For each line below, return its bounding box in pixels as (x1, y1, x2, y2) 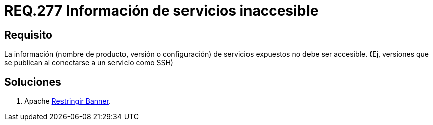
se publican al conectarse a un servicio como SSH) (4, 58, 173, 67)
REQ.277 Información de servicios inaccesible (4, 2, 319, 19)
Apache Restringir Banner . (24, 97, 111, 106)
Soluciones (4, 75, 61, 88)
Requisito (4, 28, 52, 41)
